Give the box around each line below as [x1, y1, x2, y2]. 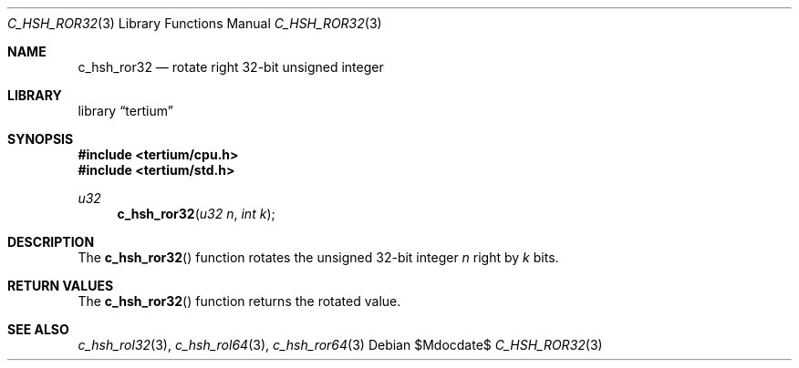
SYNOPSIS [7, 131, 74, 147]
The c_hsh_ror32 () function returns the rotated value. [78, 293, 401, 309]
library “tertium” [78, 103, 173, 118]
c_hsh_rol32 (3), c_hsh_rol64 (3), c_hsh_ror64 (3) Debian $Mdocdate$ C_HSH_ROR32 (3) [78, 337, 603, 353]
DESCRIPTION [7, 234, 95, 250]
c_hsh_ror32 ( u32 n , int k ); [117, 206, 275, 221]
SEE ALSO [7, 322, 69, 337]
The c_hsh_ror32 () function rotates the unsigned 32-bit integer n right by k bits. [78, 250, 559, 265]
